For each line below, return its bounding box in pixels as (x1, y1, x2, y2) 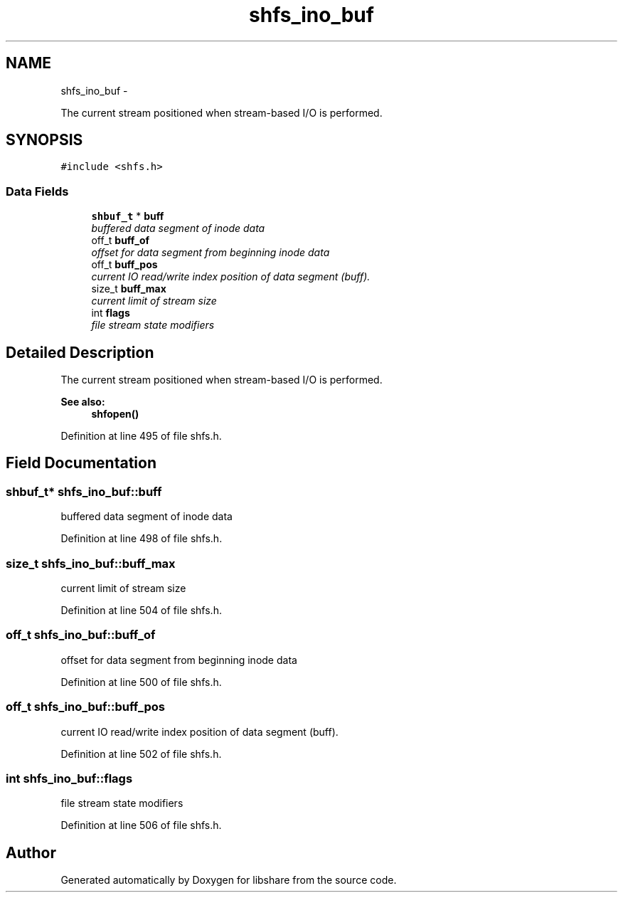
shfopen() (91, 408, 139, 421)
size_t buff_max (91, 282, 166, 295)
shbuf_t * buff (91, 210, 164, 223)
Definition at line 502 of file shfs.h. (60, 747, 222, 760)
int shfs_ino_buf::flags (6, 771, 133, 786)
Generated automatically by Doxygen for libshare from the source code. (60, 874, 397, 887)
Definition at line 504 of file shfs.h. (60, 604, 222, 616)
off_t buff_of (91, 234, 150, 247)
